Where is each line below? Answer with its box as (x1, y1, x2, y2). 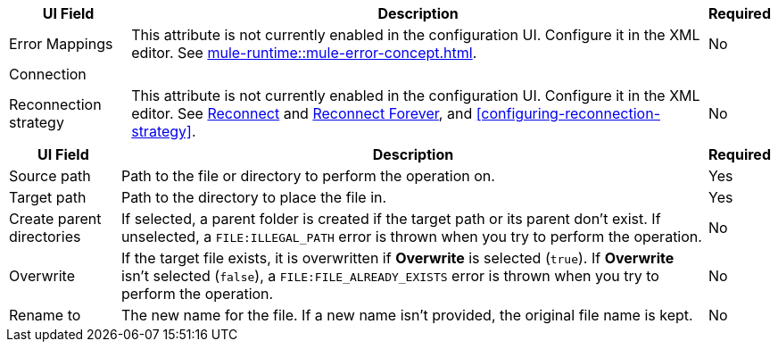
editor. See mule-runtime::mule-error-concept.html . (131, 44, 477, 62)
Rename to (9, 306, 81, 324)
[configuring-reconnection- (476, 104, 660, 122)
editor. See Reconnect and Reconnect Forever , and (131, 104, 473, 122)
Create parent (9, 210, 102, 228)
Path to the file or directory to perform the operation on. (120, 167, 495, 185)
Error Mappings (9, 35, 113, 53)
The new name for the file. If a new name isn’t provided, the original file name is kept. (120, 306, 693, 324)
